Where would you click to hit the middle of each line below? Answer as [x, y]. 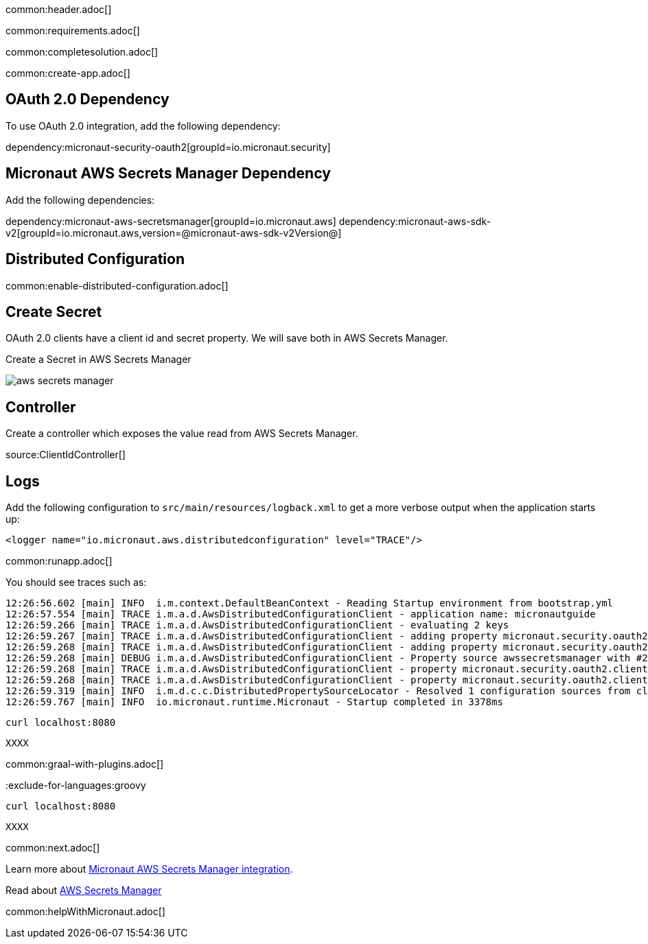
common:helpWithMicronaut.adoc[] [85, 912]
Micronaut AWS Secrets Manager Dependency [168, 174]
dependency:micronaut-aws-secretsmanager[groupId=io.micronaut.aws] [171, 221]
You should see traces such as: [76, 582]
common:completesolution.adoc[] [82, 52]
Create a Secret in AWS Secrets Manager [99, 359]
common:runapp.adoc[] [59, 561]
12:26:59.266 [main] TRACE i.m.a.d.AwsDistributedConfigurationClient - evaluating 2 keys [257, 625]
